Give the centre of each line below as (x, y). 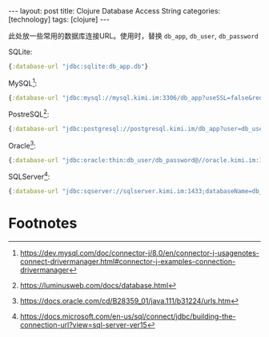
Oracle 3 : (22, 145)
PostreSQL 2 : (29, 113)
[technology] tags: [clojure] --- (59, 19)
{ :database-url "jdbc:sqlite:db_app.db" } (78, 66)
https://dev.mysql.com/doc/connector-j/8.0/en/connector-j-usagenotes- (140, 252)
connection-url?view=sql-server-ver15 (83, 324)
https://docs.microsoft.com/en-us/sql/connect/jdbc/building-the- (128, 316)
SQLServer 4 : (29, 176)
